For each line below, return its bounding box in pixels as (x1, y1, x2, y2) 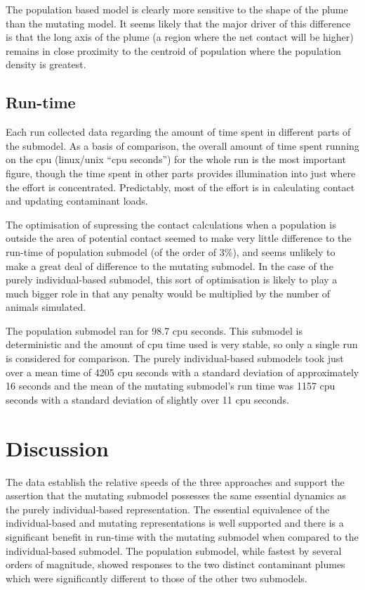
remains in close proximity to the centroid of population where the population (6, 43, 341, 58)
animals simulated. (6, 300, 86, 314)
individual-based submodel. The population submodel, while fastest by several (6, 543, 342, 558)
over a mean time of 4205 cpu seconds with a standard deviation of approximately (6, 364, 359, 379)
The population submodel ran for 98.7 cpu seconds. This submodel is (6, 323, 303, 338)
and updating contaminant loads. (6, 193, 148, 208)
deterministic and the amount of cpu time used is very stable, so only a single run (6, 337, 358, 352)
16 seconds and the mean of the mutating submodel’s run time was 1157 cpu (6, 378, 336, 393)
